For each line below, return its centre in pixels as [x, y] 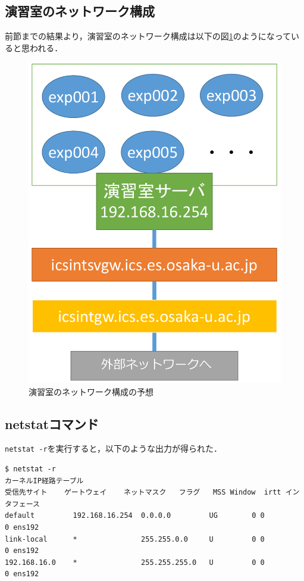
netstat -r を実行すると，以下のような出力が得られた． [114, 448]
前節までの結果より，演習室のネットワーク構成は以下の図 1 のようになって [148, 36]
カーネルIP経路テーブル [44, 481]
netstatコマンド [52, 423]
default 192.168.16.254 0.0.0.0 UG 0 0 [135, 516]
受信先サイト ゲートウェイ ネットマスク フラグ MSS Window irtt [143, 493]
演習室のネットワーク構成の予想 [91, 391]
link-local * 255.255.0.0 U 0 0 [135, 539]
